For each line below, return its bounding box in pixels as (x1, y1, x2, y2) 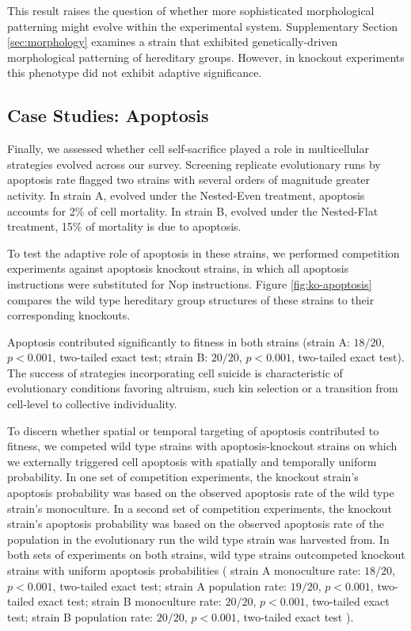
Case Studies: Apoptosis (7, 103, 209, 128)
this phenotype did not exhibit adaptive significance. (7, 64, 262, 81)
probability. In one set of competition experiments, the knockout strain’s (7, 468, 359, 485)
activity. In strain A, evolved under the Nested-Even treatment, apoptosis (7, 186, 365, 203)
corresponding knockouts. (7, 307, 131, 323)
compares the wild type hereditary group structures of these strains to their (7, 291, 375, 308)
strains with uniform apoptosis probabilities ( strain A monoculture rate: (7, 562, 361, 579)
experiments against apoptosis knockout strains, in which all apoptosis (7, 260, 349, 277)
